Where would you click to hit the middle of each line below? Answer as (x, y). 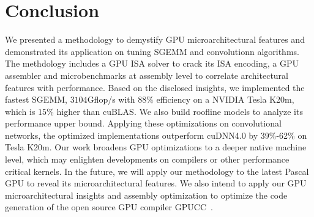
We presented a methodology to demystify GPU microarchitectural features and (155, 39)
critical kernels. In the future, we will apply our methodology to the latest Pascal (157, 171)
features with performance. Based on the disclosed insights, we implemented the (155, 87)
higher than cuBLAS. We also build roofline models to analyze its (180, 111)
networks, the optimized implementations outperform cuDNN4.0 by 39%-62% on (156, 135)
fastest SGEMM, (36, 99)
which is (20, 111)
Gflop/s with (111, 99)
